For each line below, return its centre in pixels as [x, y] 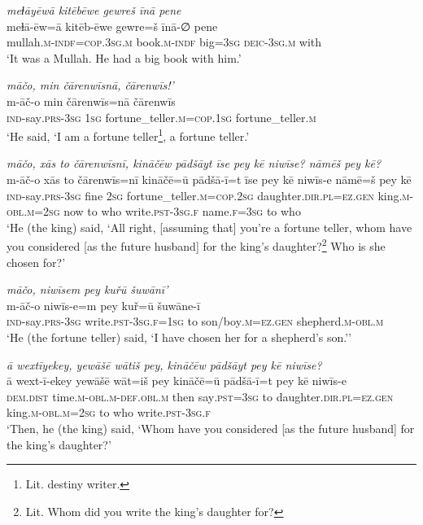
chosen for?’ [36, 262]
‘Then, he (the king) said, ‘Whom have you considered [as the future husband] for [211, 428]
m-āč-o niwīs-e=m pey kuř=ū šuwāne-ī [103, 305]
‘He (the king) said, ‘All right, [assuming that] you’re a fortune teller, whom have [209, 227]
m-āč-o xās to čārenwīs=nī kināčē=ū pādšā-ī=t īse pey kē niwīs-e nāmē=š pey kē [209, 179]
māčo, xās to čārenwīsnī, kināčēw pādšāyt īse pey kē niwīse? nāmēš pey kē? [194, 163]
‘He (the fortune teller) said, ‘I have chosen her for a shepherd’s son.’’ [179, 337]
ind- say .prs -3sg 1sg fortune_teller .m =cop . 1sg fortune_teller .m [161, 117]
